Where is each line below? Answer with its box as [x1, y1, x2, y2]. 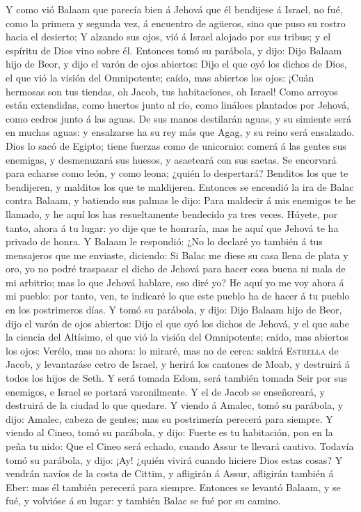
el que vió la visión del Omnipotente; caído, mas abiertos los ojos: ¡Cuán [6, 70, 314, 84]
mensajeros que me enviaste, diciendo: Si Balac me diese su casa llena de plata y [6, 247, 348, 262]
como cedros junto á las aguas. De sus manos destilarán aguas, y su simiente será [6, 111, 351, 125]
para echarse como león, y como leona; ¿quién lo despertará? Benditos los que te [6, 166, 348, 180]
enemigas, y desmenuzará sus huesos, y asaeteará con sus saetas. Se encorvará [6, 152, 337, 166]
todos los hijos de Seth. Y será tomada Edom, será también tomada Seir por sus [6, 371, 348, 385]
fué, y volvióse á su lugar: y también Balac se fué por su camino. [6, 493, 281, 508]
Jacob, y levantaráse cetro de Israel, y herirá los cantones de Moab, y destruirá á [6, 357, 350, 371]
